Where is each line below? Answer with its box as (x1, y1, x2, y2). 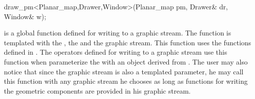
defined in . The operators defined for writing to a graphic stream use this (4, 47, 227, 57)
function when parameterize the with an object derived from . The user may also (4, 56, 248, 66)
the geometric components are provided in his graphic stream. (4, 85, 191, 96)
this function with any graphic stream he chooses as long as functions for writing (4, 76, 248, 86)
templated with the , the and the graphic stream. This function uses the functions (4, 37, 252, 47)
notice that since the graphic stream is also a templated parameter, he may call (4, 66, 244, 76)
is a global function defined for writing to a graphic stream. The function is (4, 28, 231, 38)
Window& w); (4, 11, 46, 21)
